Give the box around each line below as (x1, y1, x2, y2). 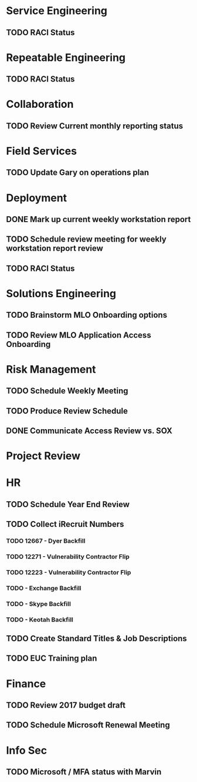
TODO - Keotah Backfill (6, 616, 73, 624)
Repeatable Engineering (6, 51, 126, 64)
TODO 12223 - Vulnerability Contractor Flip (6, 568, 131, 576)
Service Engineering (6, 4, 107, 18)
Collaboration (6, 98, 74, 111)
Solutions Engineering (6, 287, 117, 300)
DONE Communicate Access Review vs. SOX (6, 426, 173, 436)
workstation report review (6, 243, 104, 253)
